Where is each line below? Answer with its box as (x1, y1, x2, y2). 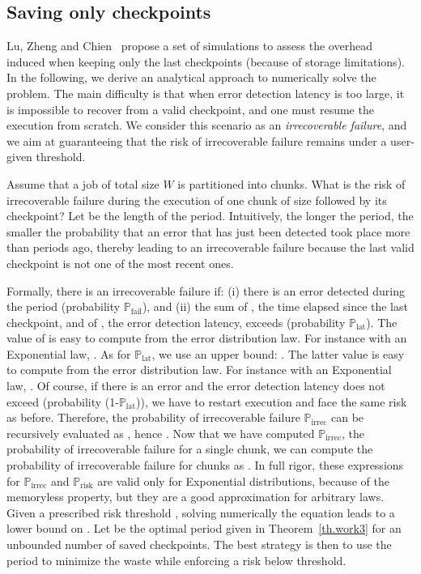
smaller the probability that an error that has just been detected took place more (6, 223, 410, 240)
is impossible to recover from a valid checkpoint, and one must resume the (6, 100, 374, 117)
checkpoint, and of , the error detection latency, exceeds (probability (6, 313, 346, 330)
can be (331, 409, 364, 426)
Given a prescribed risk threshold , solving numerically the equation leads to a (6, 504, 395, 521)
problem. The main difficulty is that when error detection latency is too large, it (6, 84, 405, 101)
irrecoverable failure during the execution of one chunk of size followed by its (6, 191, 387, 208)
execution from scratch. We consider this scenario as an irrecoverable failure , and (6, 117, 407, 134)
